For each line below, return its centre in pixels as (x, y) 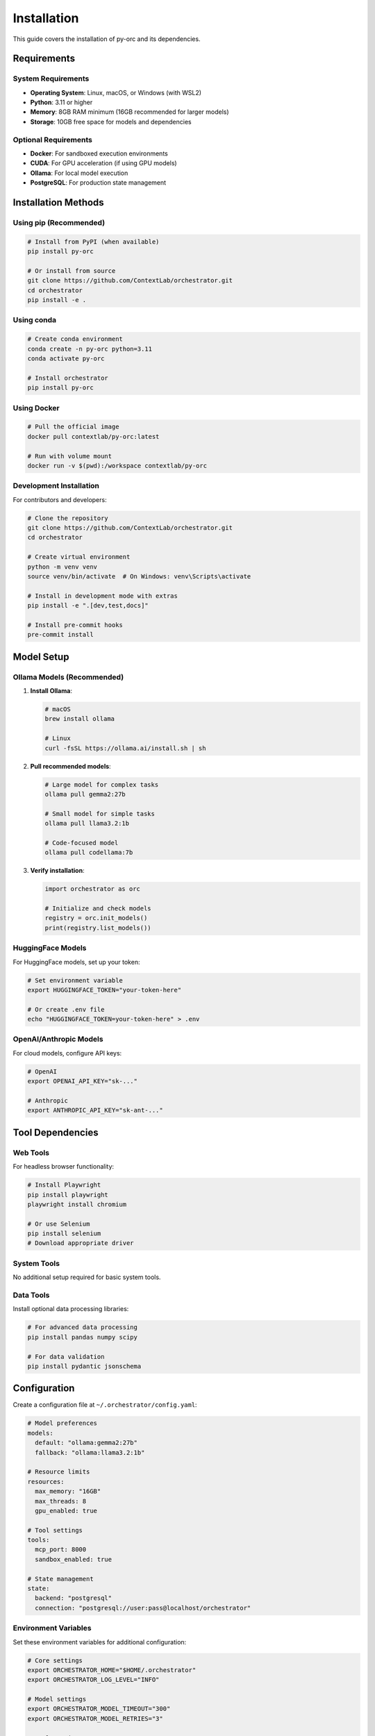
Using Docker (36, 408)
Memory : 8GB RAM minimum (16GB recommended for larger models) (130, 112)
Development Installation (56, 486)
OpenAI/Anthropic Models (58, 1040)
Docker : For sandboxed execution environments (99, 153)
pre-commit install (60, 635)
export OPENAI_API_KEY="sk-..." (83, 1081)
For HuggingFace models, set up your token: (76, 962)
